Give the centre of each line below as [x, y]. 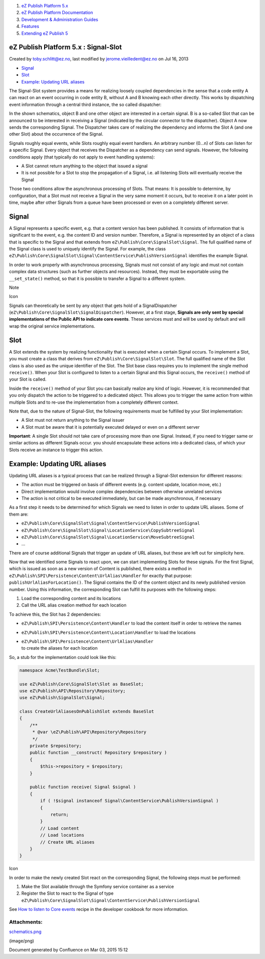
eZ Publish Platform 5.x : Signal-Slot [66, 47]
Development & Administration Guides [60, 19]
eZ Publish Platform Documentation [57, 13]
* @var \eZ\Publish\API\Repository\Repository [89, 732]
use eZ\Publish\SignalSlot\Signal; [62, 698]
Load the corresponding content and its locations [71, 599]
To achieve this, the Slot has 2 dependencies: [55, 614]
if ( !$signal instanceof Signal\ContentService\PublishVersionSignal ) [129, 801]
